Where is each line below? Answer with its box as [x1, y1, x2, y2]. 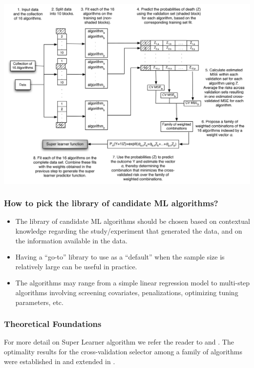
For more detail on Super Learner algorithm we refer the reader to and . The [4, 337, 234, 347]
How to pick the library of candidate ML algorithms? [4, 197, 218, 209]
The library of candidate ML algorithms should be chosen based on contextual [15, 216, 250, 226]
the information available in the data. [15, 235, 127, 245]
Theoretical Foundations [4, 318, 102, 330]
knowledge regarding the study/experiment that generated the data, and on [15, 226, 242, 236]
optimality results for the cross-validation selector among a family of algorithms [4, 346, 242, 357]
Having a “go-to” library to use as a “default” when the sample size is [15, 252, 225, 262]
